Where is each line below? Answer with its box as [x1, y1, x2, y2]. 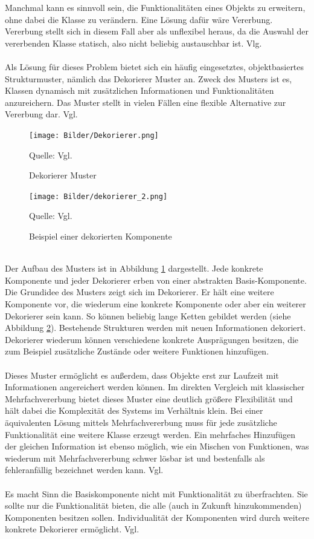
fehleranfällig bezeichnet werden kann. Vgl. [5, 463, 164, 476]
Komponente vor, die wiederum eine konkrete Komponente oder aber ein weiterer [5, 298, 306, 310]
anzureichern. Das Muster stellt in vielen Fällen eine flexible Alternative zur [5, 96, 286, 108]
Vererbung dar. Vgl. [5, 108, 78, 120]
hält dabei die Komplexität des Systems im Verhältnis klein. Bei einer [5, 404, 263, 417]
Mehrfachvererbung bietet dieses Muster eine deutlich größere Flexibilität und [5, 392, 293, 405]
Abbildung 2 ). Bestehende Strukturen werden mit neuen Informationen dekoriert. [5, 321, 306, 334]
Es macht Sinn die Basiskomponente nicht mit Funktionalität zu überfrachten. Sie [5, 487, 308, 500]
